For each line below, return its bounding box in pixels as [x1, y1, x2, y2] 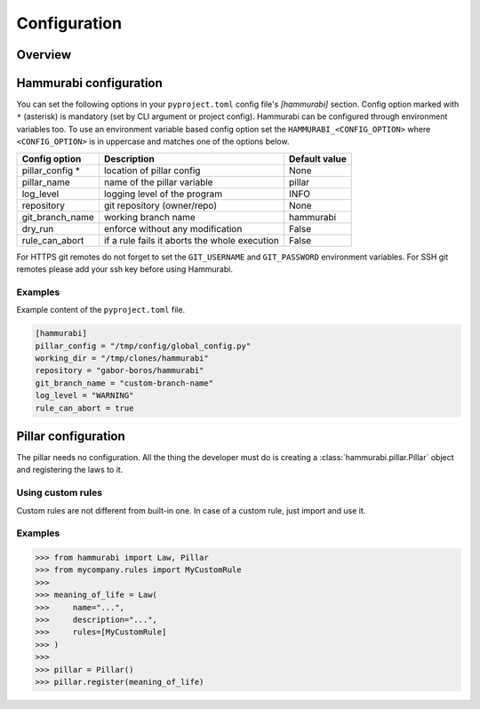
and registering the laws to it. [16, 465, 124, 475]
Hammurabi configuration [16, 76, 164, 91]
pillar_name [21, 176, 70, 188]
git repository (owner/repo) [103, 199, 218, 211]
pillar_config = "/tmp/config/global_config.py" [35, 340, 252, 351]
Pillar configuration [16, 428, 126, 443]
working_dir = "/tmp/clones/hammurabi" [35, 353, 209, 363]
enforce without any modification [103, 222, 243, 235]
